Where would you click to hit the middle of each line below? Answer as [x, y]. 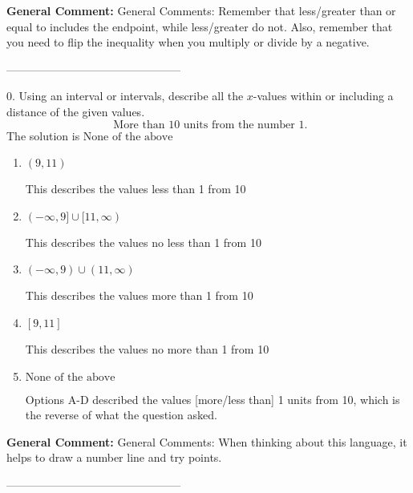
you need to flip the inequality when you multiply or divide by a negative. [188, 42]
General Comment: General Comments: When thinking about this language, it [207, 441]
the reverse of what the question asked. [121, 415]
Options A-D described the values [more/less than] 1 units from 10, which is [213, 399]
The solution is [43, 135]
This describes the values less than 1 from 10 [136, 189]
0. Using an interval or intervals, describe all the [125, 96]
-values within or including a [323, 96]
